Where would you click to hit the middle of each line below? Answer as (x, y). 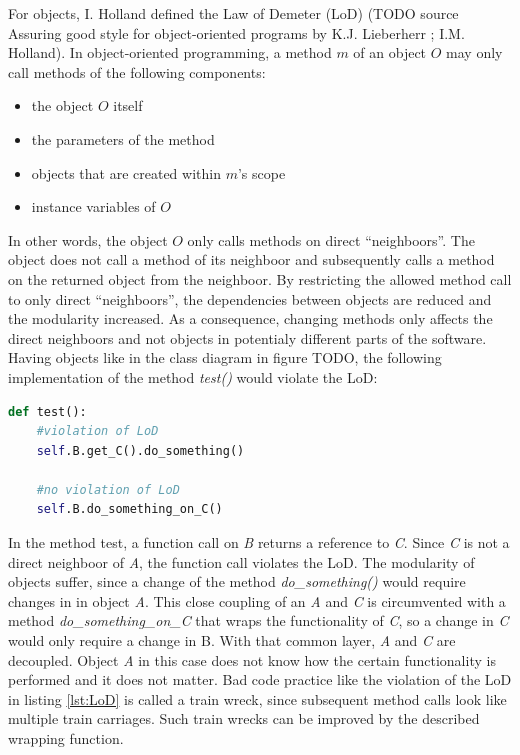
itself (128, 105)
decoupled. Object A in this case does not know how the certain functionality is (252, 659)
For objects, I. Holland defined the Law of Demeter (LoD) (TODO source (233, 13)
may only (474, 52)
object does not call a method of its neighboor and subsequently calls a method (251, 259)
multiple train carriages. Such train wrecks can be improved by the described (244, 718)
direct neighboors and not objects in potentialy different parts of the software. (247, 337)
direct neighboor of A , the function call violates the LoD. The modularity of (241, 561)
